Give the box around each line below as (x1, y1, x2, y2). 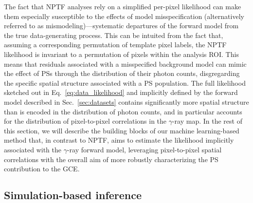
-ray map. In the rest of (172, 116, 242, 126)
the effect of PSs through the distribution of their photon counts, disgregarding (4, 68, 240, 78)
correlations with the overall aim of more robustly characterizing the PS (4, 154, 218, 164)
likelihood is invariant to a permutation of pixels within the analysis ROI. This (4, 49, 239, 59)
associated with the (4, 144, 61, 154)
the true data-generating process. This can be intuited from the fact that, (4, 30, 223, 40)
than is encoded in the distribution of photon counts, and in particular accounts (4, 106, 242, 116)
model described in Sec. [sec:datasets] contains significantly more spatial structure (4, 96, 249, 107)
